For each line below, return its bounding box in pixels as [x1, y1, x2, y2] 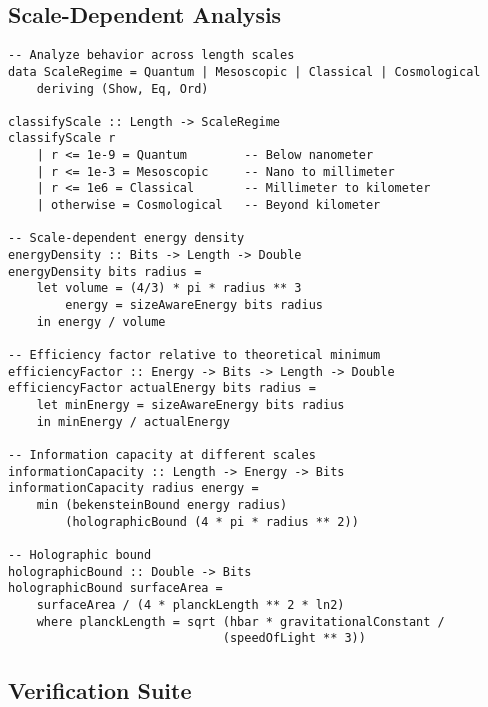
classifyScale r [8, 131, 116, 146]
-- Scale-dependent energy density [8, 231, 245, 246]
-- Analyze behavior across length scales [8, 48, 295, 63]
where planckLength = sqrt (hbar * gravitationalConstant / [36, 614, 445, 629]
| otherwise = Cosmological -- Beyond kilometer [36, 198, 381, 213]
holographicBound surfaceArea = [8, 581, 223, 596]
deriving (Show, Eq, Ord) [36, 81, 209, 96]
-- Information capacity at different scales [8, 447, 316, 462]
